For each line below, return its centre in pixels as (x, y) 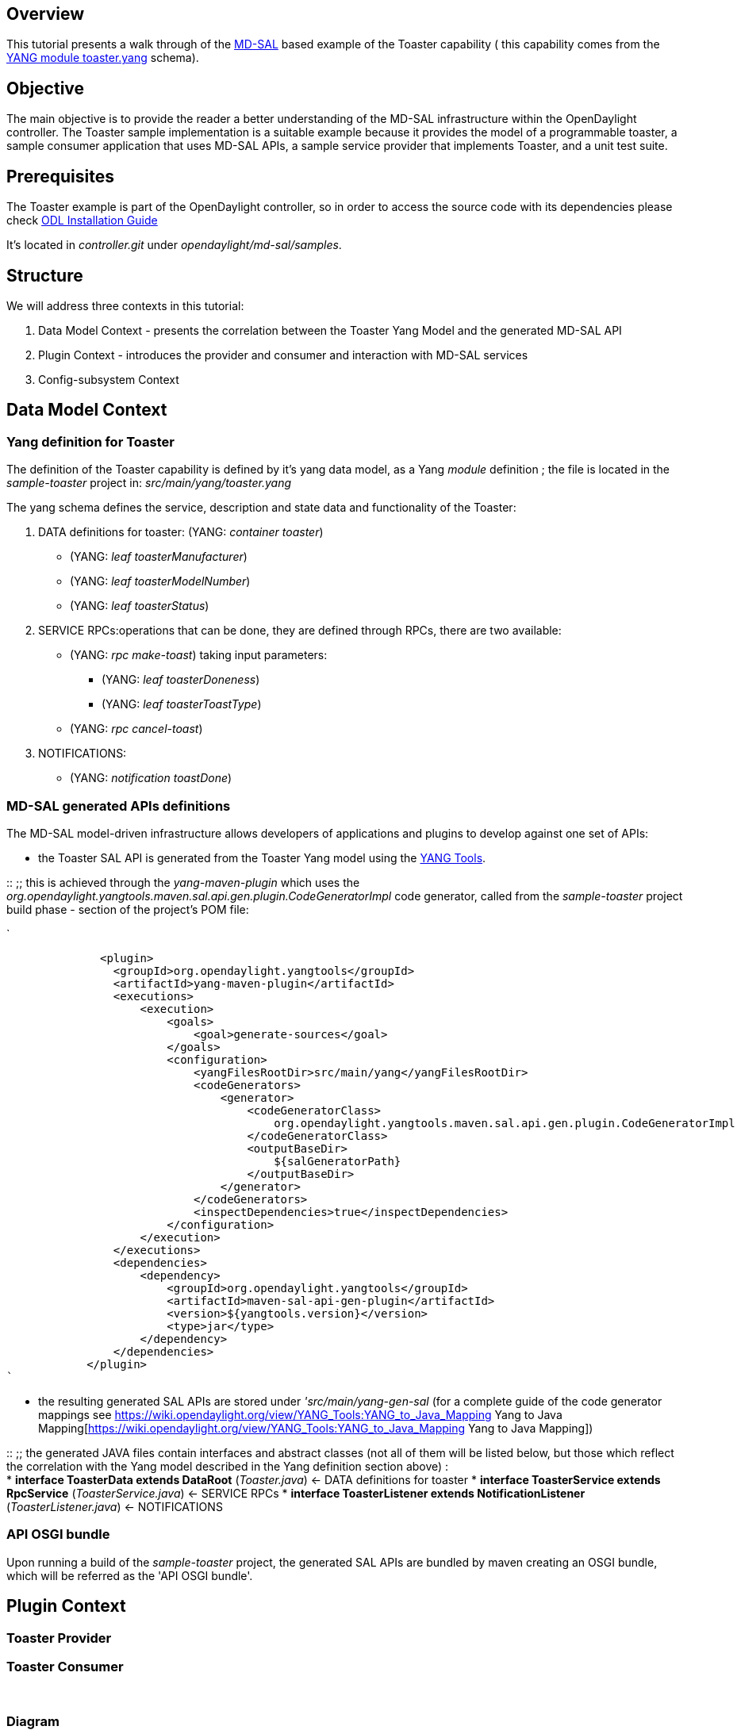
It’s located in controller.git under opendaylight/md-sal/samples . (174, 245)
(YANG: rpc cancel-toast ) (136, 729)
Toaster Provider (59, 1638)
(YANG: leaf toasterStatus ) (140, 606)
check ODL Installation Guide (82, 221)
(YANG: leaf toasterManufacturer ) (159, 557)
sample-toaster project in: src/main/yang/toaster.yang (149, 483)
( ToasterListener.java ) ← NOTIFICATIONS (115, 1506)
